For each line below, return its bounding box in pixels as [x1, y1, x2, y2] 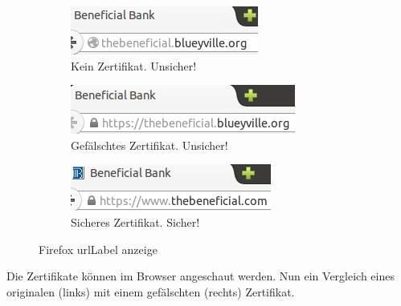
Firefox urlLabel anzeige [39, 240, 158, 257]
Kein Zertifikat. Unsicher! [71, 57, 197, 74]
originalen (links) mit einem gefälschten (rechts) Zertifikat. [6, 283, 295, 300]
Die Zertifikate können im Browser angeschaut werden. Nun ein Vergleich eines [6, 268, 395, 284]
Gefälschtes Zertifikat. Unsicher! [71, 136, 228, 153]
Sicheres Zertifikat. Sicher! [71, 213, 200, 230]
